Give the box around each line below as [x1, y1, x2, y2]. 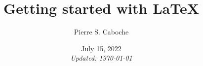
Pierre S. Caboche [74, 27, 129, 37]
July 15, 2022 [81, 43, 122, 53]
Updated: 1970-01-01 [70, 53, 132, 63]
